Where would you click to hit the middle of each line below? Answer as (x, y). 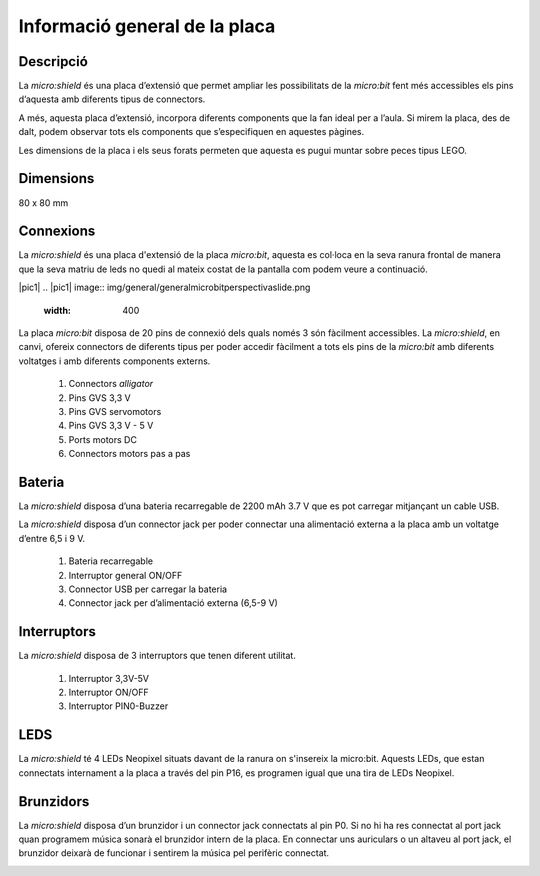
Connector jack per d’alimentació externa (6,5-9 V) (173, 603)
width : (57, 310)
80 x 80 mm (43, 202)
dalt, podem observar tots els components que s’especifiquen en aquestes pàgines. (191, 132)
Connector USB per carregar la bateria (148, 589)
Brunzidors (54, 801)
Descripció (53, 61)
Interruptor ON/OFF (108, 692)
